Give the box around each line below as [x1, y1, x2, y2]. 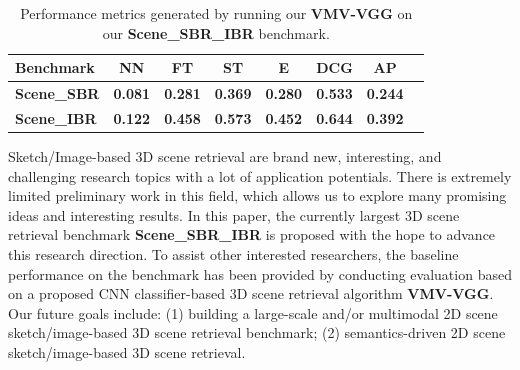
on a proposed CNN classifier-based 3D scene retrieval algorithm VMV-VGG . [8, 283, 494, 304]
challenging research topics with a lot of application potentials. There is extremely [8, 165, 512, 186]
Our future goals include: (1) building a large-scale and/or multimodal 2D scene [8, 302, 498, 323]
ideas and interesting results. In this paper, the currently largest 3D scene [8, 204, 460, 225]
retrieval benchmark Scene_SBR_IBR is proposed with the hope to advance [8, 224, 496, 245]
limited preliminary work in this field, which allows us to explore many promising [8, 185, 507, 206]
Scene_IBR [15, 107, 97, 128]
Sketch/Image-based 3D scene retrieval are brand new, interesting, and [8, 145, 442, 166]
